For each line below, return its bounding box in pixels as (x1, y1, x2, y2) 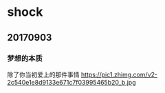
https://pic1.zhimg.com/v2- (80, 70, 158, 79)
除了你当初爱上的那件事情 (7, 70, 80, 79)
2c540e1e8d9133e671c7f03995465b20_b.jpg (7, 78, 136, 86)
